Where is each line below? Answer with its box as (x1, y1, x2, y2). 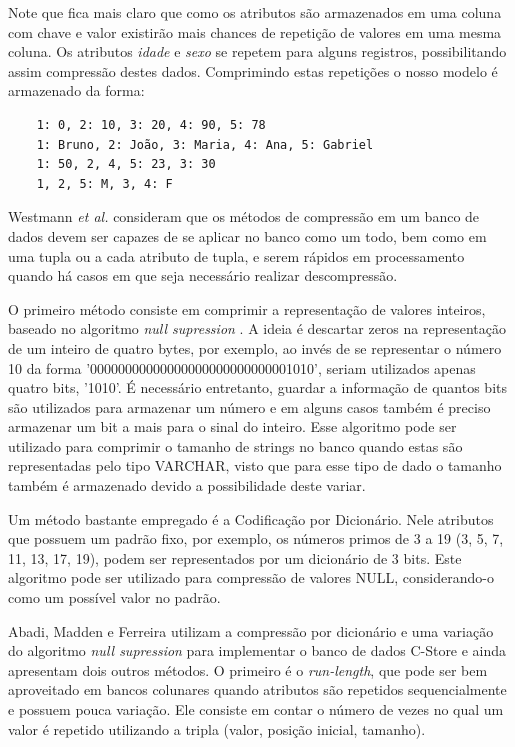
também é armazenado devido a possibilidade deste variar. (8, 475, 366, 496)
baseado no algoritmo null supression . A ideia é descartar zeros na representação (8, 318, 506, 339)
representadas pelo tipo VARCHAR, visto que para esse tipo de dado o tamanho (8, 455, 502, 476)
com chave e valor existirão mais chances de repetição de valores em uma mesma (8, 21, 502, 42)
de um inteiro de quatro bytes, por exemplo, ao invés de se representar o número (8, 337, 502, 358)
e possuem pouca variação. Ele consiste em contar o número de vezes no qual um (8, 699, 504, 719)
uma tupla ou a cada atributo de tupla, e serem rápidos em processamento (8, 245, 465, 266)
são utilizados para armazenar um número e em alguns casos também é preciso (8, 396, 491, 417)
